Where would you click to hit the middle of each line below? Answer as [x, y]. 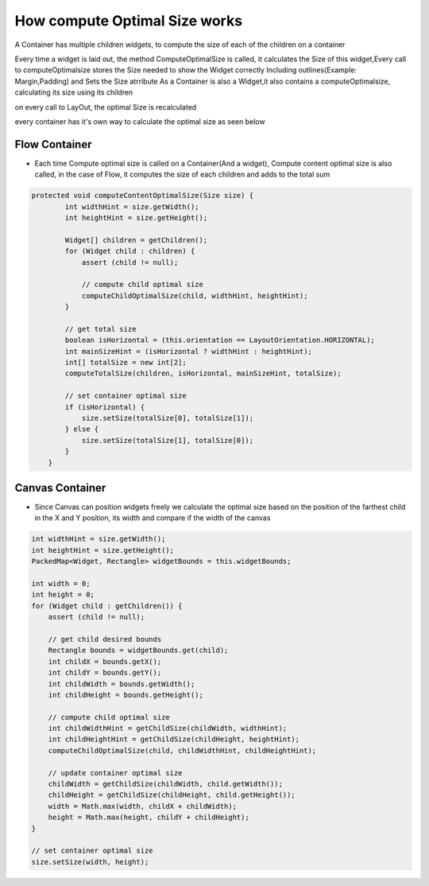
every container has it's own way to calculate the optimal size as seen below [140, 121]
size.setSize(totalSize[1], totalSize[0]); [168, 440]
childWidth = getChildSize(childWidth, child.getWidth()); [166, 784]
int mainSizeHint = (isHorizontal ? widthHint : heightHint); [189, 351]
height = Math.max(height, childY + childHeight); [149, 818]
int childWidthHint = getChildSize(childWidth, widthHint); [168, 729]
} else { [82, 429]
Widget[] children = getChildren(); [136, 240]
